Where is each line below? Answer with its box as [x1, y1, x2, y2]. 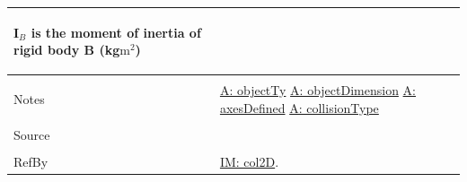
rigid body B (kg [13, 40, 120, 59]
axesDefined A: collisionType [219, 98, 379, 117]
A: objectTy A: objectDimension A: [219, 81, 416, 100]
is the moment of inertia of [31, 22, 201, 41]
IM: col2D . [219, 152, 279, 170]
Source [13, 125, 50, 143]
